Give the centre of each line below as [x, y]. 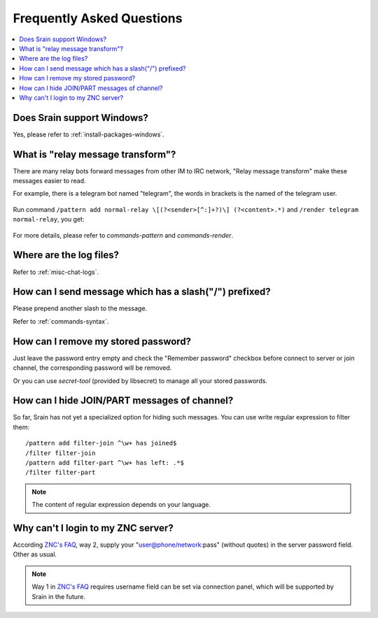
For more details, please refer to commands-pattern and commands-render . [123, 235]
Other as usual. [35, 554]
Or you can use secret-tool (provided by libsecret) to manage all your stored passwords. [140, 380]
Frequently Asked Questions [98, 18]
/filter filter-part [61, 473]
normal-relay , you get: [49, 220]
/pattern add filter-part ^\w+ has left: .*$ [105, 463]
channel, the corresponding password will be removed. [92, 368]
